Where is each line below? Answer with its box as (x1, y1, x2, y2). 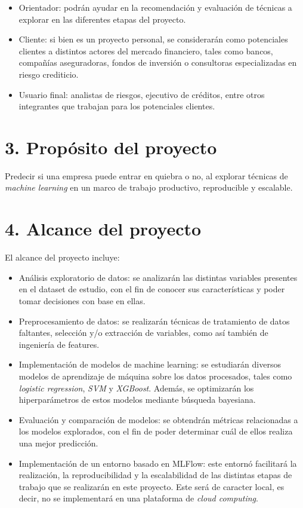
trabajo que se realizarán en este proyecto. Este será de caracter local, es (18, 480, 285, 492)
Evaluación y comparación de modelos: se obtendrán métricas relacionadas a (18, 413, 298, 426)
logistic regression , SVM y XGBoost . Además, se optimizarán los (18, 381, 254, 394)
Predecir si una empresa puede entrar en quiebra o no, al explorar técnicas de (5, 169, 288, 182)
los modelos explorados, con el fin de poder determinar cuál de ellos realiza (18, 425, 293, 437)
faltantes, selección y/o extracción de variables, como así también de (18, 326, 268, 339)
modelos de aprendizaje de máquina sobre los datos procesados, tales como (18, 369, 292, 382)
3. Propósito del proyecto (5, 134, 217, 159)
